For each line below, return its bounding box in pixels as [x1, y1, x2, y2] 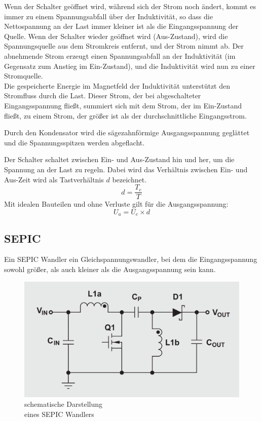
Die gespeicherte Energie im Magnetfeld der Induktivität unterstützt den [4, 80, 230, 91]
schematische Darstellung [24, 399, 103, 409]
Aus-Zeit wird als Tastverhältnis [4, 174, 104, 184]
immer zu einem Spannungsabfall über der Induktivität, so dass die [4, 11, 213, 21]
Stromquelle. [4, 70, 43, 81]
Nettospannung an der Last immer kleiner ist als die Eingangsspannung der [4, 21, 239, 31]
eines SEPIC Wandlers [24, 408, 94, 419]
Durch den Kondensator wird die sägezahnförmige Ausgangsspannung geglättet [4, 127, 250, 138]
